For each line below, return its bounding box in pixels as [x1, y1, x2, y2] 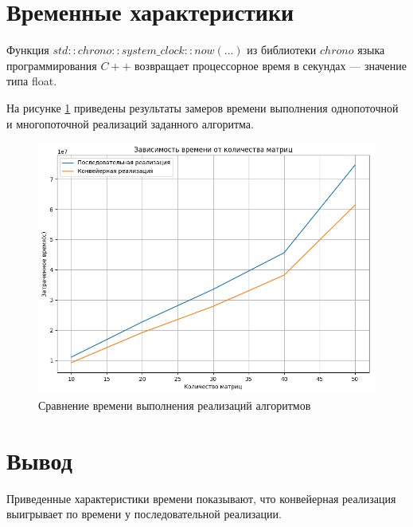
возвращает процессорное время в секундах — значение [134, 57, 407, 73]
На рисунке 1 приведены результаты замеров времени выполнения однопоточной [6, 99, 399, 116]
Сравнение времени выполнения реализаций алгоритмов [38, 396, 311, 413]
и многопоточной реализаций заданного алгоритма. [6, 115, 254, 132]
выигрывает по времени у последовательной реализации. [6, 505, 282, 522]
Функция [6, 41, 49, 58]
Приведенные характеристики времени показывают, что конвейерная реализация [6, 490, 396, 506]
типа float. [6, 73, 57, 89]
